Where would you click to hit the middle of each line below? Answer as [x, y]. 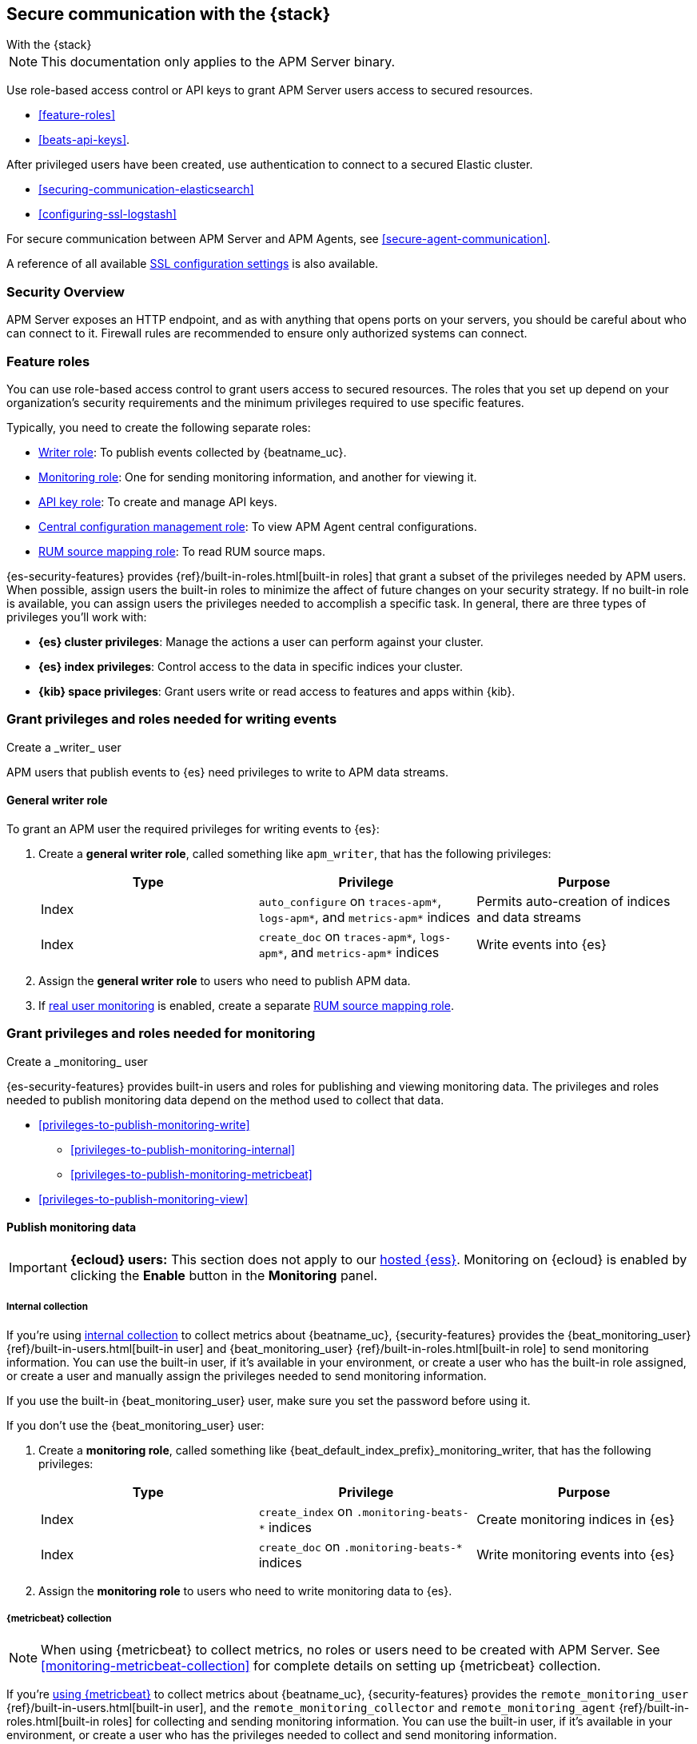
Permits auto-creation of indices [574, 901]
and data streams [529, 917]
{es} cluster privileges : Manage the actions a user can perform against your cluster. [261, 641]
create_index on [306, 1511]
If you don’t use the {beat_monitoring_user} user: [135, 1425]
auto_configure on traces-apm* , [350, 901]
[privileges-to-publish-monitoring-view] [143, 1199]
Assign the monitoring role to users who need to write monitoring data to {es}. [245, 1590]
